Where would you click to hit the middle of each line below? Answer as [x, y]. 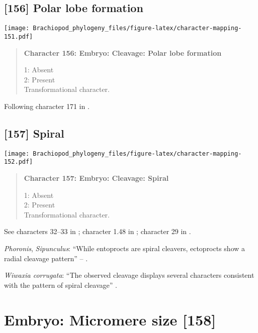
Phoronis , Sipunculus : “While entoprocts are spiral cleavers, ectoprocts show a [125, 248]
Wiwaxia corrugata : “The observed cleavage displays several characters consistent [129, 275]
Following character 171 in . [47, 106]
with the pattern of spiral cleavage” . [61, 285]
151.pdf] [19, 36]
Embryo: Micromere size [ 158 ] [110, 319]
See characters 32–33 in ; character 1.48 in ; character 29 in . [98, 231]
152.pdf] [19, 162]
